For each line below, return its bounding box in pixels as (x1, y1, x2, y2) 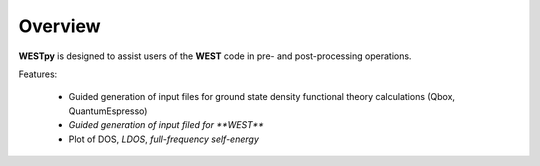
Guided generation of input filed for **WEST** (68, 119, 264, 131)
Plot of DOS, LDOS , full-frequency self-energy (68, 133, 260, 145)
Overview (18, 15, 101, 37)
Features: (18, 68, 58, 80)
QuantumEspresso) (68, 105, 148, 117)
